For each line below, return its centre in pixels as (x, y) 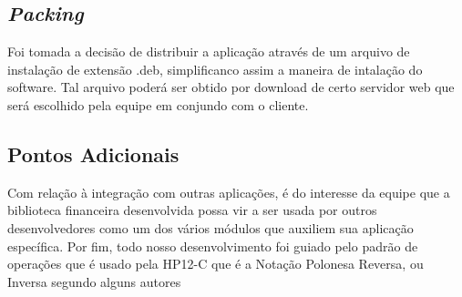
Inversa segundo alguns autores (94, 281)
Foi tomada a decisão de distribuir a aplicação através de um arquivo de (209, 51)
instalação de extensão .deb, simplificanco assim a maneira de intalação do (215, 69)
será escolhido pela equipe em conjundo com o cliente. (158, 104)
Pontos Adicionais (93, 154)
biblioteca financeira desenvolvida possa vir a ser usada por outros (192, 210)
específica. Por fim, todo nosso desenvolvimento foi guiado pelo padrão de (213, 246)
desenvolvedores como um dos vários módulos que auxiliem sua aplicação (210, 227)
